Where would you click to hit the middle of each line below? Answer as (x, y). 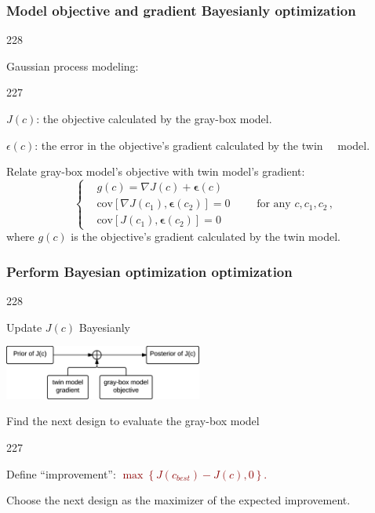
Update (24, 327)
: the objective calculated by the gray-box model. (154, 118)
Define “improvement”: (61, 473)
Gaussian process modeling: (73, 65)
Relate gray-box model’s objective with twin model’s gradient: (156, 171)
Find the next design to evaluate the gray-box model (133, 421)
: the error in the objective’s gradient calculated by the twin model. (202, 145)
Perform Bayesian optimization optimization (149, 271)
